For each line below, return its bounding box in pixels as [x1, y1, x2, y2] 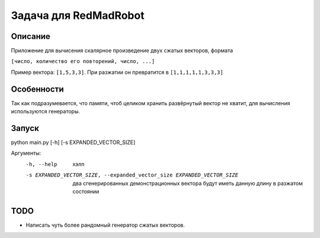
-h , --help [25, 161, 57, 168]
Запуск [11, 123, 40, 133]
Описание [11, 31, 50, 41]
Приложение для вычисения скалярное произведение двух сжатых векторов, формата [11, 47, 233, 54]
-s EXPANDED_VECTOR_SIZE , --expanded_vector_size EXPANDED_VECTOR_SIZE [25, 172, 239, 178]
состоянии [72, 188, 100, 195]
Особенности [11, 84, 64, 94]
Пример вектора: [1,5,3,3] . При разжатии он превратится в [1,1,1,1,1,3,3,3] [11, 69, 223, 76]
